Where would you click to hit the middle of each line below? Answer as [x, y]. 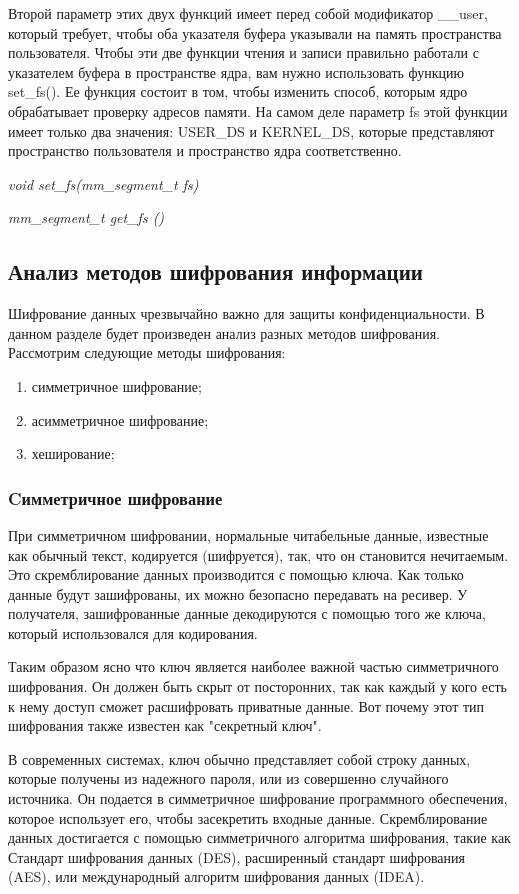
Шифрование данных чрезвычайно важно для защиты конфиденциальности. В [246, 313]
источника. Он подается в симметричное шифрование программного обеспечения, [258, 798]
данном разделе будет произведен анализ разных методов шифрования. [224, 332]
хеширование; [73, 453]
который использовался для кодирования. [133, 632]
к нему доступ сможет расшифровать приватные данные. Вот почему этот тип [246, 705]
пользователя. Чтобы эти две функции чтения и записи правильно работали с [243, 52]
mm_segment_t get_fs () [86, 217]
